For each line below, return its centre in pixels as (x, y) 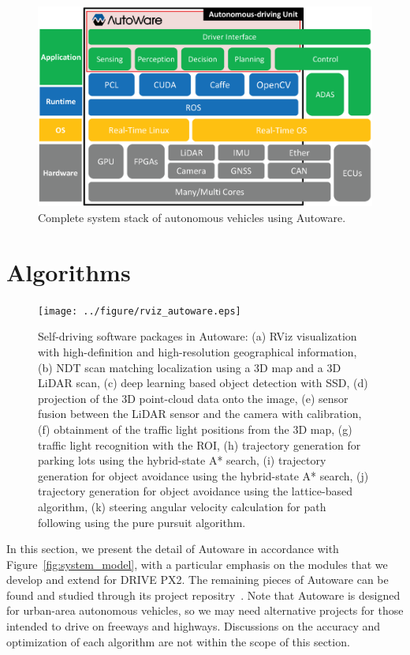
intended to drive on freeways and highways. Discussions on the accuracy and (194, 626)
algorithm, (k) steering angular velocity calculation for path (182, 506)
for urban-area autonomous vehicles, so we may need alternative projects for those (205, 610)
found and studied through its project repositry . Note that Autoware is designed (203, 595)
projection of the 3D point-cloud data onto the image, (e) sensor (193, 398)
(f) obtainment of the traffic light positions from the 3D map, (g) (195, 429)
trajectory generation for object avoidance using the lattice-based (195, 491)
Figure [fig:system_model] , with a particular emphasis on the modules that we (197, 564)
